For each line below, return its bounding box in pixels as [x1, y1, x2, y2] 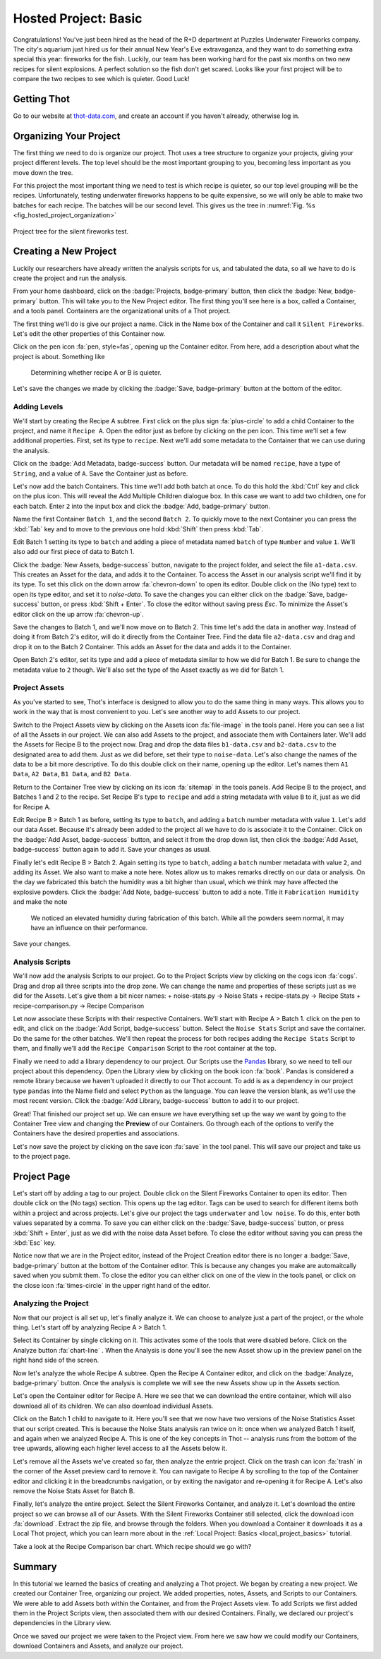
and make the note [13, 898, 68, 906]
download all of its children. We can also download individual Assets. [13, 1401, 214, 1410]
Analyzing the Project [13, 1298, 90, 1308]
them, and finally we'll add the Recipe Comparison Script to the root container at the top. [13, 1044, 277, 1053]
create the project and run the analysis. [13, 274, 127, 282]
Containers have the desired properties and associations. [13, 1129, 180, 1138]
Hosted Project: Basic [13, 11, 143, 26]
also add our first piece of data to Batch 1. [13, 548, 135, 556]
